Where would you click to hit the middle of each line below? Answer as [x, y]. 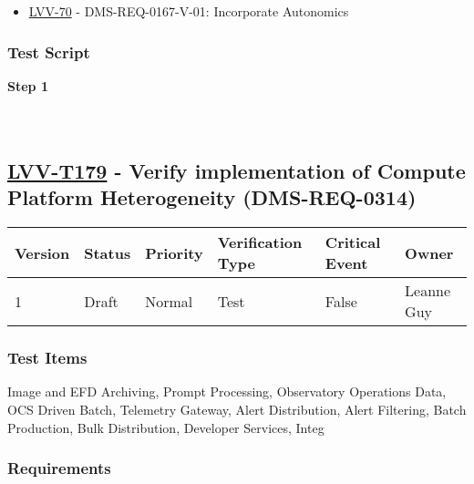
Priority [174, 252]
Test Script [49, 51]
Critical [353, 242]
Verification [260, 242]
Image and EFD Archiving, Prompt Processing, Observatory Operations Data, [227, 391]
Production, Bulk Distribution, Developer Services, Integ [166, 427]
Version [42, 252]
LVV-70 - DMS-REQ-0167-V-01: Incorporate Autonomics [189, 11]
